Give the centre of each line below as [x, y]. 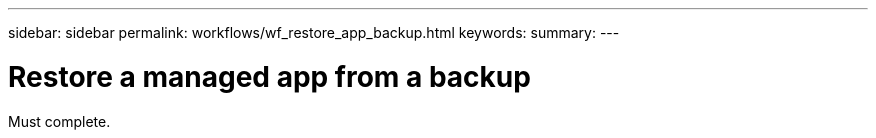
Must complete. [59, 121]
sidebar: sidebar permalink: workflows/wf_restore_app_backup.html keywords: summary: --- [314, 32]
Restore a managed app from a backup [269, 76]
